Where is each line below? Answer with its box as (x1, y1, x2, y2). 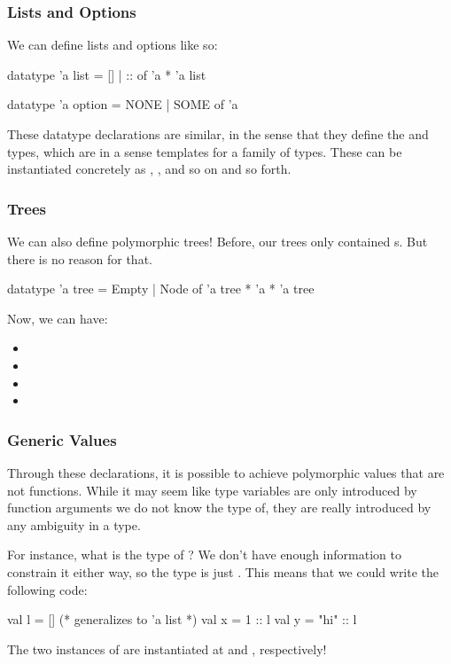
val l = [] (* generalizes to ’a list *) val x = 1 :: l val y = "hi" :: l (7, 610, 357, 629)
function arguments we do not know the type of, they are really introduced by (7, 498, 432, 517)
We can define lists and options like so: (7, 35, 218, 54)
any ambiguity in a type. (7, 515, 141, 534)
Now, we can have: (7, 309, 108, 327)
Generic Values (7, 428, 117, 450)
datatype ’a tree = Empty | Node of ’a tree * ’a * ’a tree (7, 279, 315, 298)
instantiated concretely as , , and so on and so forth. (7, 160, 292, 178)
